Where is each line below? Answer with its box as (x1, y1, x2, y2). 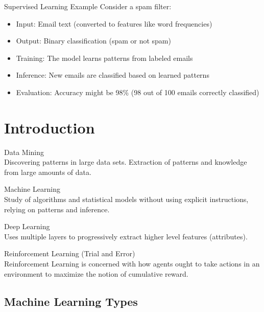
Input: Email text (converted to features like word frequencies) (16, 18, 212, 29)
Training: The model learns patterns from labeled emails (16, 52, 193, 63)
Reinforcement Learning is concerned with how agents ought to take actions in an (4, 258, 260, 269)
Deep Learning (4, 221, 50, 232)
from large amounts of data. (4, 166, 91, 177)
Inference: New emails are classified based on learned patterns (16, 70, 209, 80)
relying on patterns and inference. (4, 204, 110, 214)
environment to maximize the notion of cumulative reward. (4, 268, 188, 279)
